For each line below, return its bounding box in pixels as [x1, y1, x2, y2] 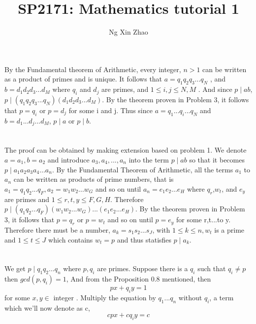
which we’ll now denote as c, [4, 302, 90, 313]
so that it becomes [189, 154, 245, 164]
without [178, 292, 202, 302]
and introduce [47, 154, 90, 164]
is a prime [214, 224, 245, 235]
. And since [198, 84, 232, 94]
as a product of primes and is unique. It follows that [4, 74, 162, 84]
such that [197, 263, 226, 274]
